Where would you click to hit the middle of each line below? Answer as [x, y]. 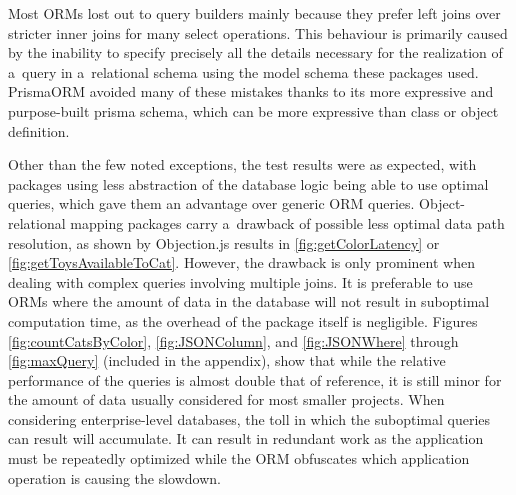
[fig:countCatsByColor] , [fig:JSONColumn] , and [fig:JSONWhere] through [233, 340]
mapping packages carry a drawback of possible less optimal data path [287, 222]
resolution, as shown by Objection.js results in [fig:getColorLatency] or [224, 242]
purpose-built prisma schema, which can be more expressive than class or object [253, 110]
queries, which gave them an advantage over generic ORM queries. [211, 203]
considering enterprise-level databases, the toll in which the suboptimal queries [249, 418]
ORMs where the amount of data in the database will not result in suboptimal [249, 301]
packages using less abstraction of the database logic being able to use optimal [248, 183]
